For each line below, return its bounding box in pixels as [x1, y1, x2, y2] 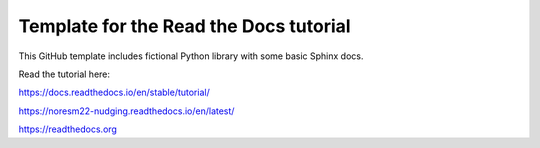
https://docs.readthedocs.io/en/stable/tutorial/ [18, 86, 210, 99]
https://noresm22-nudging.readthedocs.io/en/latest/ [18, 105, 235, 117]
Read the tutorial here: [18, 68, 110, 80]
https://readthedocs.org [18, 123, 117, 135]
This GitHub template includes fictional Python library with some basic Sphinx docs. [18, 50, 364, 62]
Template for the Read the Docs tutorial [18, 15, 351, 37]
